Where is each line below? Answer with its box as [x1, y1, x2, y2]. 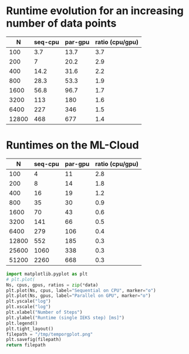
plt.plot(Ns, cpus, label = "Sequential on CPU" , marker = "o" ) [6, 287, 157, 293]
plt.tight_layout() [6, 326, 54, 332]
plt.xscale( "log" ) [6, 304, 51, 310]
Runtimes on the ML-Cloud [6, 138, 139, 152]
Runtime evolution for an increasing [6, 4, 184, 18]
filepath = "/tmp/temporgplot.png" [6, 331, 93, 337]
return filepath [6, 342, 46, 348]
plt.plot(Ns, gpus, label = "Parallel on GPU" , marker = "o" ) [6, 293, 151, 299]
